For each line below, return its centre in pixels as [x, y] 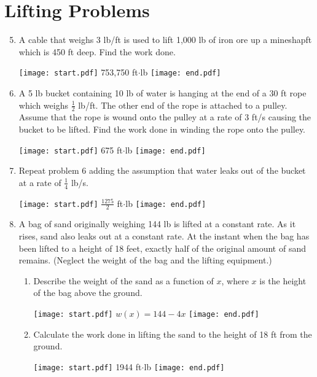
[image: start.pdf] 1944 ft [88, 366]
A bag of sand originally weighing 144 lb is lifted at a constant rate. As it [157, 224]
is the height [283, 280]
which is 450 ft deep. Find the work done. [97, 51]
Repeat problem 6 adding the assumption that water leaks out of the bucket [162, 170]
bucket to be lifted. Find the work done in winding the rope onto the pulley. [162, 129]
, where [235, 280]
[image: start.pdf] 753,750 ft [78, 72]
